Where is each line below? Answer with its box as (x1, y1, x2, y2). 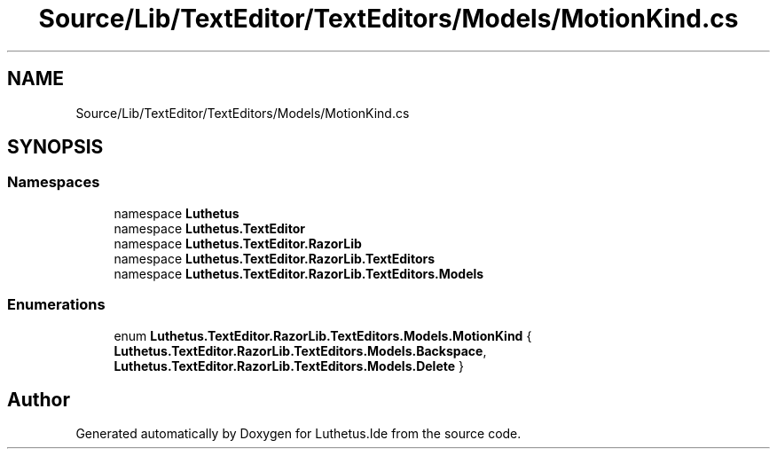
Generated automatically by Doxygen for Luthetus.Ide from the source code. (75, 426, 522, 442)
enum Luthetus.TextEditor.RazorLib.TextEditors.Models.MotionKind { (114, 327, 532, 343)
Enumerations (7, 295, 106, 314)
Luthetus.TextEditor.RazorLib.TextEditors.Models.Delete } (114, 358, 464, 373)
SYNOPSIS (7, 136, 104, 159)
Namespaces (7, 173, 100, 192)
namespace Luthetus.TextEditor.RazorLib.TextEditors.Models (114, 265, 484, 281)
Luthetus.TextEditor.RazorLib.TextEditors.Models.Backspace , (114, 342, 487, 358)
